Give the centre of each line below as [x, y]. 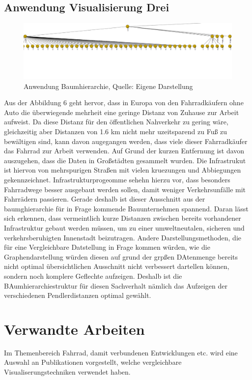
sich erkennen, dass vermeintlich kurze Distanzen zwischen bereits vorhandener [123, 218]
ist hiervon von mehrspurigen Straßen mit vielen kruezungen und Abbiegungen [123, 170]
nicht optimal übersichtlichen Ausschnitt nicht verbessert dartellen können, [117, 266]
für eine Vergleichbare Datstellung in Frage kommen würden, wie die [107, 247]
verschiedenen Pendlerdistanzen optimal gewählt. [78, 295]
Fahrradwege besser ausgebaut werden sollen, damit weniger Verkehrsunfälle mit [125, 189]
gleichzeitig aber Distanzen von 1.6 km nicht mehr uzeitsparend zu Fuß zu [116, 132]
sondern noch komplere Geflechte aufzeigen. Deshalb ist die [93, 276]
